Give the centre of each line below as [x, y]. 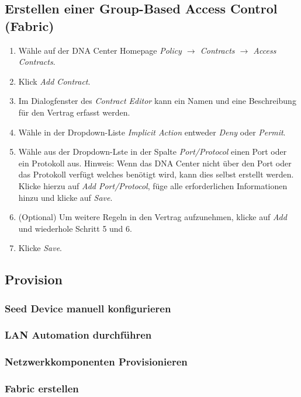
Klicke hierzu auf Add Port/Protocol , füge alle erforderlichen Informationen [153, 185]
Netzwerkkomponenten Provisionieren [96, 362]
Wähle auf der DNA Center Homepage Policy [100, 50]
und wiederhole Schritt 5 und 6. [75, 228]
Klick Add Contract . [54, 81]
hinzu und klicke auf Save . [65, 197]
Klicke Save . [40, 248]
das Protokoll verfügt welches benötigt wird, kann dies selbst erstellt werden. [156, 174]
